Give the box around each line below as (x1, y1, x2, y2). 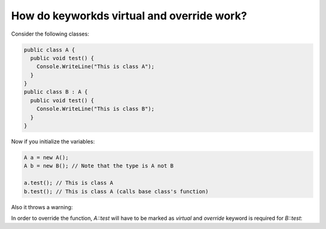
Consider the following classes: (11, 30, 89, 37)
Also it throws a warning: (11, 203, 73, 211)
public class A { (24, 46, 75, 53)
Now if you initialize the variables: (11, 138, 95, 145)
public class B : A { (24, 88, 88, 95)
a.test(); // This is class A (24, 179, 113, 187)
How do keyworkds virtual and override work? (11, 9, 248, 22)
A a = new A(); (24, 154, 69, 161)
